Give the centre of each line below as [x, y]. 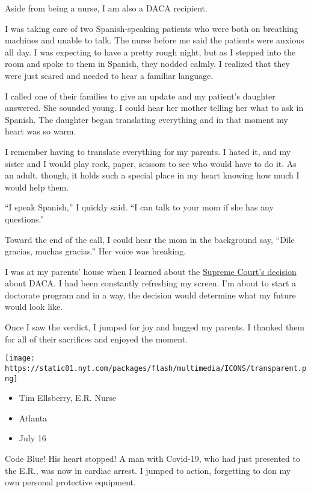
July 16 [32, 438]
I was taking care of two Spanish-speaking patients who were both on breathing [152, 28]
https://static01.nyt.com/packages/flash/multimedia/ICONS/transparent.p [156, 368]
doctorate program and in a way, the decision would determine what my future [150, 295]
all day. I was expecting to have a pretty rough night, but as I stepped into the [150, 52]
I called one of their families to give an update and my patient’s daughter [140, 96]
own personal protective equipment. [70, 482]
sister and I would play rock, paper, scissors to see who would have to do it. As [151, 163]
